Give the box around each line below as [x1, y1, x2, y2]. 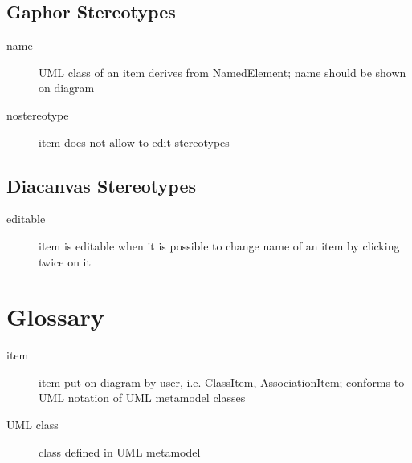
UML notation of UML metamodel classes [39, 389, 246, 406]
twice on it [39, 253, 91, 270]
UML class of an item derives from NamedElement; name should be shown [39, 63, 406, 80]
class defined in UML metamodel [39, 443, 201, 460]
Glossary [6, 300, 104, 333]
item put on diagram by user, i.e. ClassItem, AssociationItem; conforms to [39, 373, 405, 390]
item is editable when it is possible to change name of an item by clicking [39, 237, 400, 254]
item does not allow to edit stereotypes [39, 133, 230, 150]
